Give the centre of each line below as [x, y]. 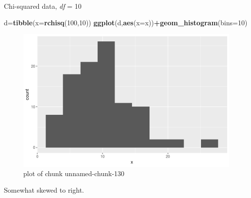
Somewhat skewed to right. [44, 189]
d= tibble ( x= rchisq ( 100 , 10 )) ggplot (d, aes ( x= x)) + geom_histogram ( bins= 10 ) [126, 22]
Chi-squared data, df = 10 [43, 6]
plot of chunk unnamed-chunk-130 [74, 173]
